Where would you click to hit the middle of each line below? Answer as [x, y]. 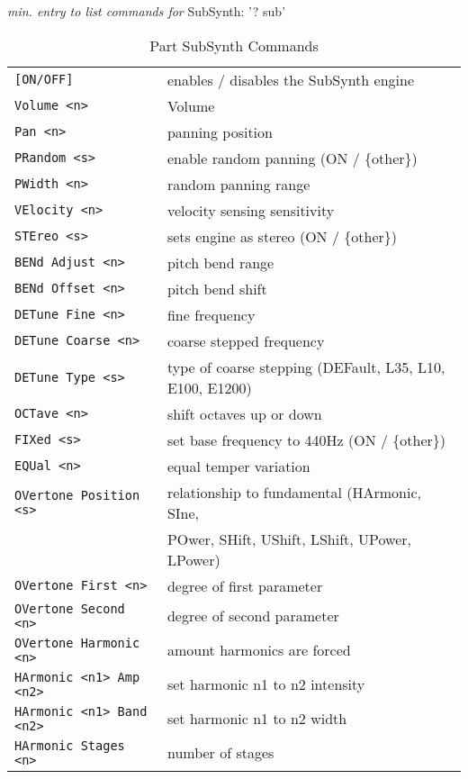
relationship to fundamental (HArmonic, [294, 492]
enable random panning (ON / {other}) [292, 158]
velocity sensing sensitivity [251, 210]
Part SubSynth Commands [234, 45]
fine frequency [211, 314]
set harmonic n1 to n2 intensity [266, 684]
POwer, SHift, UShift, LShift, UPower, [289, 539]
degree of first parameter [245, 585]
